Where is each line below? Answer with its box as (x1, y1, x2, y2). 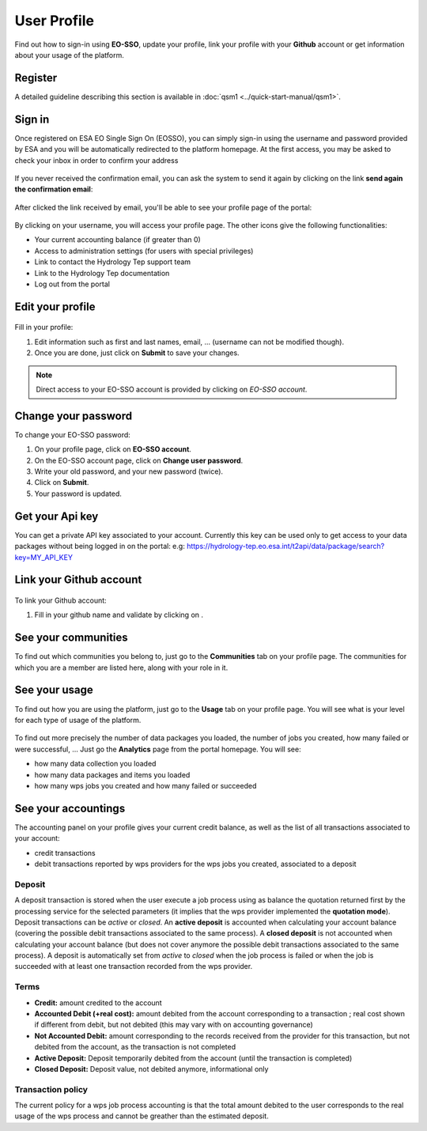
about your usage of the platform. (14, 50, 124, 59)
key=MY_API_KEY (14, 552, 73, 562)
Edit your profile (14, 300, 96, 313)
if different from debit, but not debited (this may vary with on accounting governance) (34, 1020, 314, 1030)
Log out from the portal (34, 279, 111, 289)
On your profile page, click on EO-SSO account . (34, 444, 191, 454)
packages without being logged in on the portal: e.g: (14, 542, 185, 551)
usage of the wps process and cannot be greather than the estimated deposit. (14, 1111, 269, 1121)
